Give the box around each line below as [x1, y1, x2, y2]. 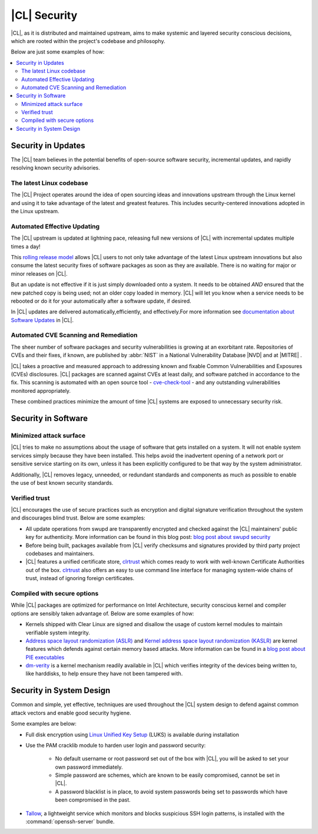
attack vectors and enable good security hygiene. [11, 709, 132, 716]
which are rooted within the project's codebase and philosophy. [11, 37, 165, 44]
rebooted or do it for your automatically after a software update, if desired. [11, 297, 191, 305]
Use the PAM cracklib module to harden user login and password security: [25, 742, 206, 749]
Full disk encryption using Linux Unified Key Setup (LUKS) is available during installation [25, 731, 240, 738]
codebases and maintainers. [25, 550, 95, 557]
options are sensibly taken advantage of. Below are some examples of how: [11, 610, 194, 617]
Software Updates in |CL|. [11, 316, 74, 323]
